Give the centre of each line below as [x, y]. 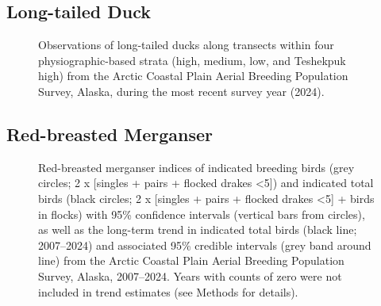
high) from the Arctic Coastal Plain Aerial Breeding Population [193, 76]
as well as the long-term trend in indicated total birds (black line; [198, 229]
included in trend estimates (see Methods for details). [168, 291]
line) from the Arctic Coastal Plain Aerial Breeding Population [191, 260]
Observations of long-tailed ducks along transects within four [186, 45]
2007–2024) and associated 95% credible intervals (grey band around [205, 245]
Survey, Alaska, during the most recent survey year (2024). [181, 91]
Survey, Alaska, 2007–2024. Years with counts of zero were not [190, 275]
